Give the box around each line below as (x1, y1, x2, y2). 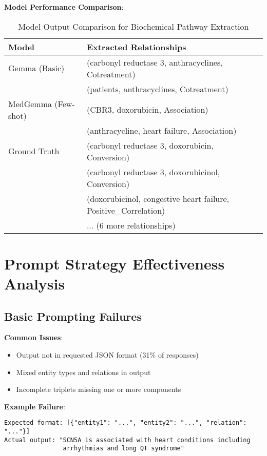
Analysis (4, 273, 65, 294)
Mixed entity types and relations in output (16, 366, 151, 377)
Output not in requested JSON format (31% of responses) (16, 349, 199, 360)
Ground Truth (8, 145, 60, 157)
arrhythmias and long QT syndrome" (63, 445, 184, 452)
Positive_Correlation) (86, 204, 165, 216)
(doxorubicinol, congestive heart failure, (86, 192, 230, 204)
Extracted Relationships (86, 40, 186, 53)
